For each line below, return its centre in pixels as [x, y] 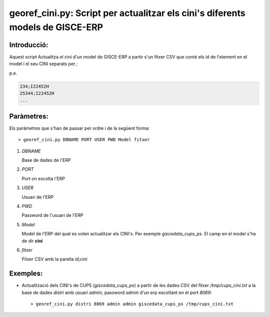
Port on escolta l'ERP [43, 178]
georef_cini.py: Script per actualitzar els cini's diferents [127, 13]
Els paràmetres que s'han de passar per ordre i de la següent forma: [79, 128]
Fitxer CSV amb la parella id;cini [54, 259]
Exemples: [26, 274]
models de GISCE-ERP [56, 27]
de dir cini [32, 241]
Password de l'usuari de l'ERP [52, 215]
